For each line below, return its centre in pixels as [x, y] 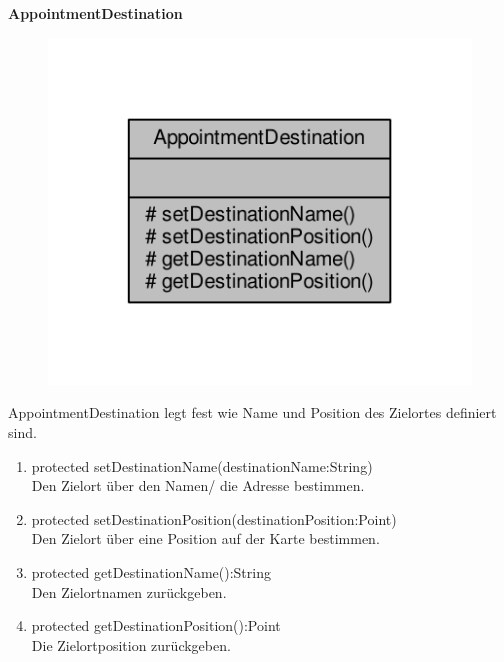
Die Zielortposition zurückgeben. [131, 644]
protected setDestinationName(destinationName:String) [202, 465]
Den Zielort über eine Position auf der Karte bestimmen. [205, 538]
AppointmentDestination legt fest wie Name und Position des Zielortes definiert [252, 412]
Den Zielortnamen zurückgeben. [129, 591]
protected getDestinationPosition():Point [156, 625]
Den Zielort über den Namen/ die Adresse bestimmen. [198, 485]
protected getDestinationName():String [151, 571]
